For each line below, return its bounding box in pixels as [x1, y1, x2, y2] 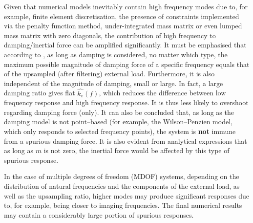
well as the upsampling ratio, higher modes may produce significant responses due [4, 190, 249, 201]
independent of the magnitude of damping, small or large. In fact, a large [4, 78, 223, 88]
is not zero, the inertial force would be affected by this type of [43, 145, 230, 156]
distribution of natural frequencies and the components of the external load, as [4, 180, 240, 191]
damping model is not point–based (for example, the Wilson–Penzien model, [4, 116, 232, 127]
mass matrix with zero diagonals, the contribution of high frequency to [4, 30, 216, 40]
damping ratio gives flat [4, 88, 75, 98]
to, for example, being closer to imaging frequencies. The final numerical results [4, 200, 242, 210]
